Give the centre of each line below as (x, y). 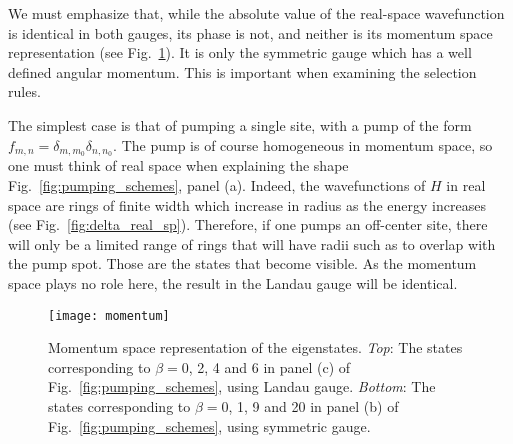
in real (466, 185)
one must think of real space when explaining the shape (178, 165)
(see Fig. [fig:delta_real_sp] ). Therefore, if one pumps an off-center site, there (248, 224)
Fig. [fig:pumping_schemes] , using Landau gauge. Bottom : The (242, 386)
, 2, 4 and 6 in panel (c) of (269, 366)
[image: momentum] (109, 315)
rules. (24, 91)
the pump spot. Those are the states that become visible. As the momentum (242, 263)
